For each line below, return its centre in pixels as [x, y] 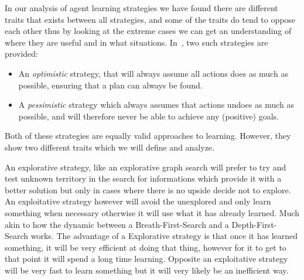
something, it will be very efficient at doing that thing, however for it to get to [146, 247]
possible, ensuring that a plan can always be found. [110, 85]
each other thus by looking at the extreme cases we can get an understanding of [148, 31]
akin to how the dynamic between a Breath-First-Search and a [117, 224]
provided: [21, 54]
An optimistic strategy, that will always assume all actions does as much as [153, 73]
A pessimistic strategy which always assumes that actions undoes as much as [156, 105]
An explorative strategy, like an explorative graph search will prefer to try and [146, 167]
